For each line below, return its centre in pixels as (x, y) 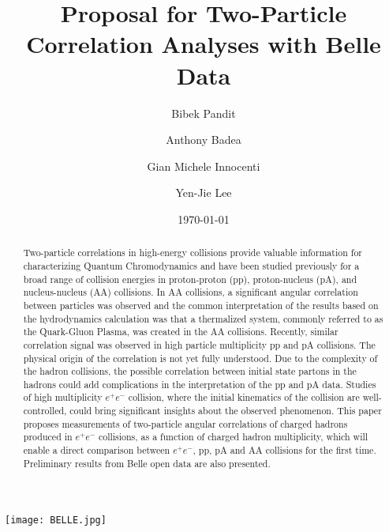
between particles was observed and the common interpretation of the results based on (201, 305)
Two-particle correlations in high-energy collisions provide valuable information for (193, 253)
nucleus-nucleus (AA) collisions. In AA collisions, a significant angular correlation (191, 292)
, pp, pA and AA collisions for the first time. (284, 450)
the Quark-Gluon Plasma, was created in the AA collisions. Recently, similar (181, 332)
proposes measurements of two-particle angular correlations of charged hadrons (185, 423)
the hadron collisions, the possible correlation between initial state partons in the (190, 371)
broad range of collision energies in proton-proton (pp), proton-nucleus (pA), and (190, 279)
